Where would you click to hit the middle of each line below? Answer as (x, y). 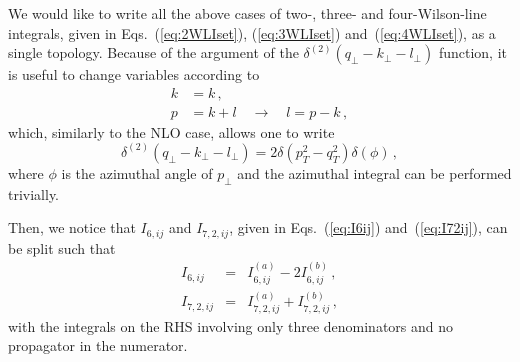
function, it (472, 52)
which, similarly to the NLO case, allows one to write (171, 131)
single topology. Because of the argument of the (153, 52)
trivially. (34, 193)
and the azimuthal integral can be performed (374, 172)
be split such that (62, 247)
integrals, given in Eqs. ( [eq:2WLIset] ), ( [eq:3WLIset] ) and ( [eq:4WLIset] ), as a (252, 32)
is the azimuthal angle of (137, 172)
